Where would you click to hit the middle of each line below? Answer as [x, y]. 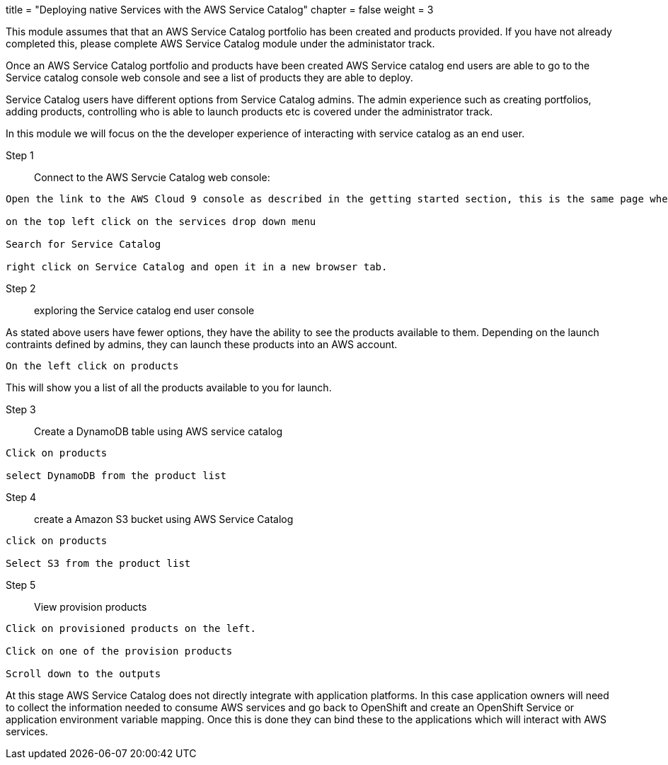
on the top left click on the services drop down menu [161, 222]
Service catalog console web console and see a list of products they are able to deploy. [209, 77]
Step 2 [21, 288]
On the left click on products [92, 366]
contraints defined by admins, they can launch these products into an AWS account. [202, 344]
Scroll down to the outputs [83, 674]
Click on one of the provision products [119, 651]
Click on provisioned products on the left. [131, 628]
